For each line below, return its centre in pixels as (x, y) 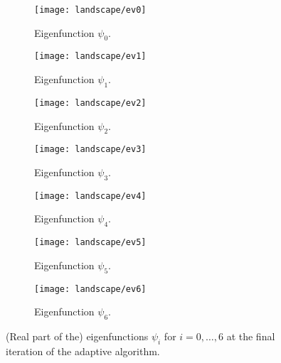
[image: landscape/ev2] (90, 103)
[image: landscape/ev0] (90, 10)
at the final (251, 336)
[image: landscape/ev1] (90, 56)
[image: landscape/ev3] (90, 150)
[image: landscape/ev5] (90, 243)
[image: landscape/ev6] (90, 289)
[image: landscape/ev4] (90, 196)
